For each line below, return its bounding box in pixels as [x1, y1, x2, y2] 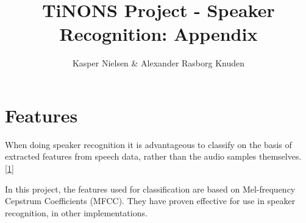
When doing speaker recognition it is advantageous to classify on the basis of [5, 138, 292, 150]
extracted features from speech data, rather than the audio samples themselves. [5, 150, 302, 163]
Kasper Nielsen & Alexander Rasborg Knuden [72, 57, 245, 69]
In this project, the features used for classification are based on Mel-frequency [5, 182, 296, 195]
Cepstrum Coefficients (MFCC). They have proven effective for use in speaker [5, 194, 296, 207]
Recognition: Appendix [59, 21, 258, 46]
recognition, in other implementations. [5, 206, 148, 219]
